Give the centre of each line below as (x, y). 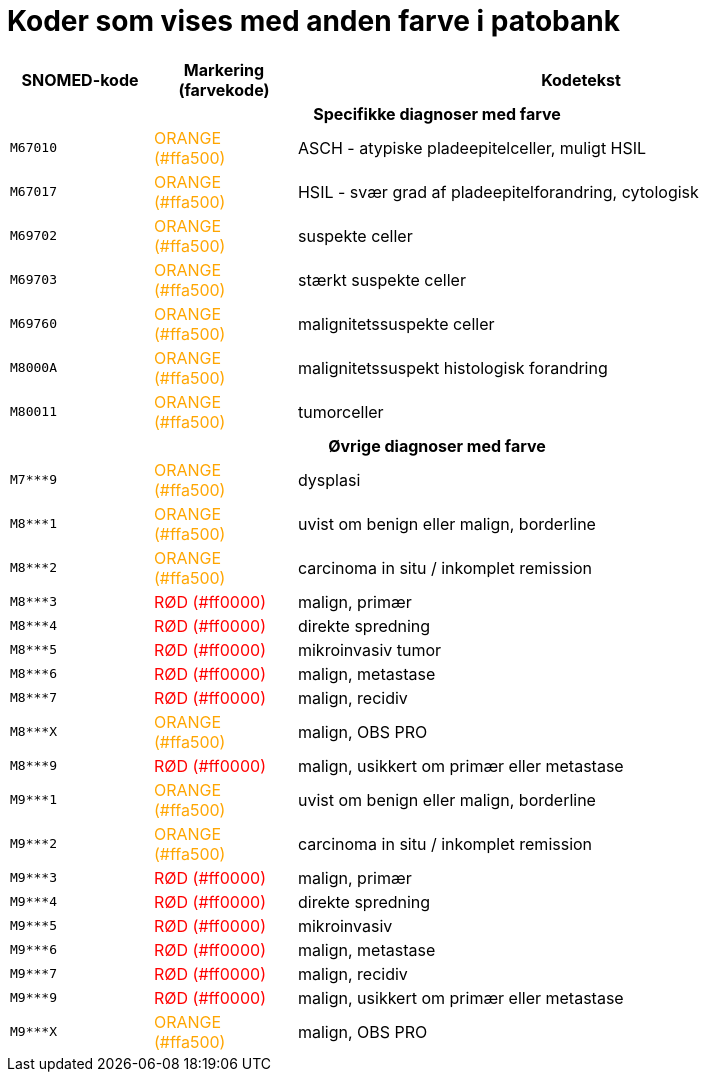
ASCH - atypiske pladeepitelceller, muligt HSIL (472, 147)
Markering (224, 69)
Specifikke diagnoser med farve (437, 113)
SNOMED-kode (80, 79)
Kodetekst (581, 79)
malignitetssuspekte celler (396, 323)
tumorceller (340, 411)
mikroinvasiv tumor (369, 649)
